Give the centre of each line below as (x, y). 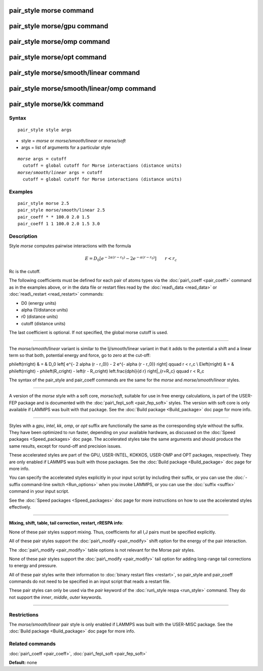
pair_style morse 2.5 (43, 203)
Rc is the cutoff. (25, 272)
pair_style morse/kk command (56, 104)
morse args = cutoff (42, 159)
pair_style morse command (51, 10)
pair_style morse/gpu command (59, 26)
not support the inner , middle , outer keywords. (56, 597)
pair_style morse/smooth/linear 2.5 (61, 210)
